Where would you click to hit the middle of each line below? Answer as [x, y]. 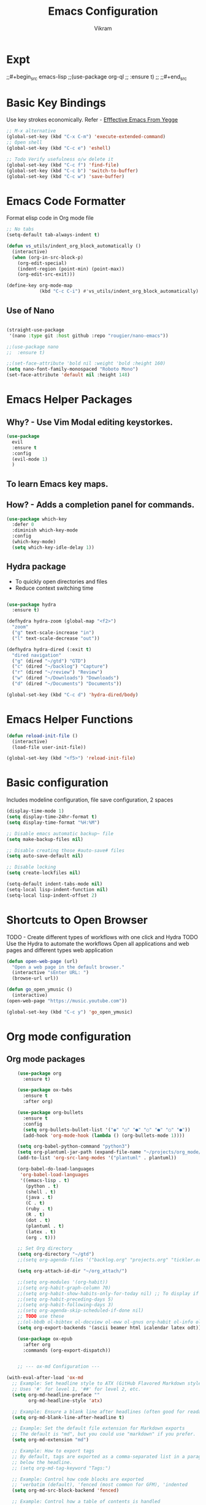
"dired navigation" [37, 655]
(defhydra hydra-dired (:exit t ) [49, 649]
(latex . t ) [41, 1232]
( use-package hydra [31, 605]
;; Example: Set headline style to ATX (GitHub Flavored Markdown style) [108, 1383]
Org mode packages [46, 1059]
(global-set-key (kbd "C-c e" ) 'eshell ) [59, 149]
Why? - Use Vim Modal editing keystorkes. [90, 422]
